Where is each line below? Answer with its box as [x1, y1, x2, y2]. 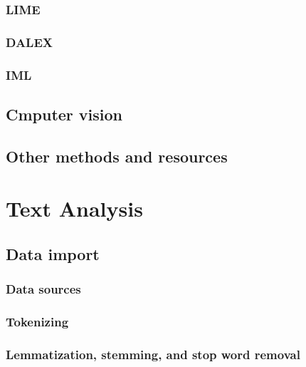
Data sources [6, 280, 81, 298]
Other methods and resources [6, 145, 228, 167]
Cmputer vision [6, 103, 123, 125]
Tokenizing [6, 313, 69, 331]
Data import [6, 242, 100, 264]
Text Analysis [6, 194, 143, 223]
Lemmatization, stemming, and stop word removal [6, 345, 300, 363]
